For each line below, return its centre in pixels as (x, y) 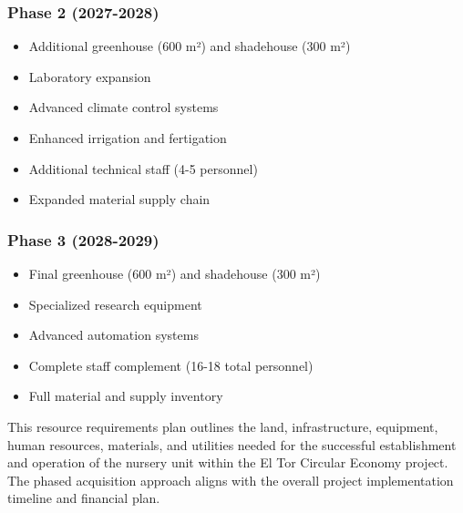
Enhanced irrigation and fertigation (128, 138)
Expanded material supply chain (119, 199)
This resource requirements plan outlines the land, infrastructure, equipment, (223, 426)
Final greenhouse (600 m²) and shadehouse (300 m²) (175, 273)
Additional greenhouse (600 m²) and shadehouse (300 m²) (190, 46)
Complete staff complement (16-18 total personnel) (171, 365)
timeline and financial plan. (84, 498)
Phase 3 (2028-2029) (83, 239)
